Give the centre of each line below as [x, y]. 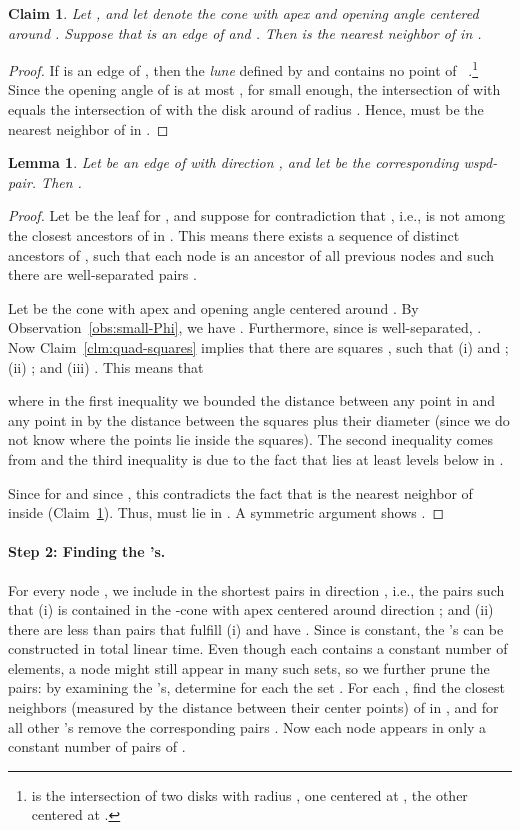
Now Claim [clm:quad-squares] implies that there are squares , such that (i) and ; [258, 346]
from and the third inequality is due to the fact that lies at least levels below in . [256, 458]
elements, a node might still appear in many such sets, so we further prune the [249, 667]
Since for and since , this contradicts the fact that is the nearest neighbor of [240, 492]
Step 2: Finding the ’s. [87, 551]
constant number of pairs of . [97, 746]
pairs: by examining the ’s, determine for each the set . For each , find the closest [256, 687]
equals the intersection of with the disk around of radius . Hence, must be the [246, 109]
